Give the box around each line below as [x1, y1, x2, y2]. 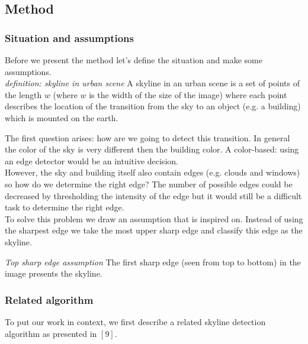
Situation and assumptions [5, 30, 134, 45]
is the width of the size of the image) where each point [89, 88, 287, 100]
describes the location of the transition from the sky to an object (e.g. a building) [5, 100, 301, 112]
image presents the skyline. [5, 267, 102, 280]
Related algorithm [5, 292, 94, 307]
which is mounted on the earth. [5, 111, 118, 124]
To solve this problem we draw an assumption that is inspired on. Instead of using [5, 212, 303, 225]
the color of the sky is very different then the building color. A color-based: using [5, 143, 299, 155]
